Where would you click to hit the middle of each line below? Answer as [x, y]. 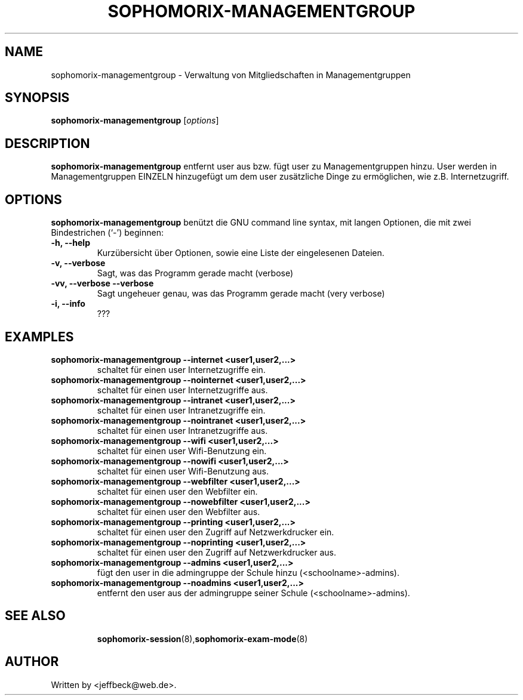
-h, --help [70, 243]
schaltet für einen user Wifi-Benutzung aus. [183, 471]
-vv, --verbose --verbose [102, 283]
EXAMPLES [39, 337]
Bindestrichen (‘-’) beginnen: [107, 233]
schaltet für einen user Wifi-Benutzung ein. [182, 451]
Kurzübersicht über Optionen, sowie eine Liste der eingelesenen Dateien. [241, 253]
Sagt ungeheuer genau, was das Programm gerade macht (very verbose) [241, 294]
